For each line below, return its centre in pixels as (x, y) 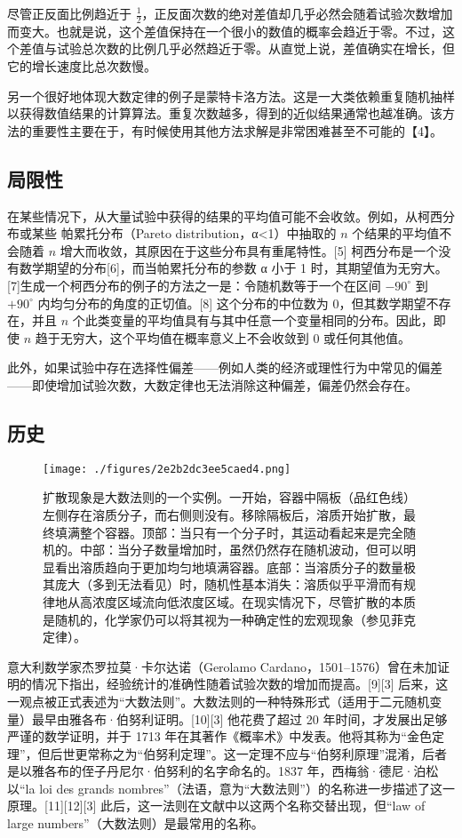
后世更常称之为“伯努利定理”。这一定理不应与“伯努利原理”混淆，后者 (249, 753)
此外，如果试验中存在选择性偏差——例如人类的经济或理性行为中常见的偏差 (225, 367)
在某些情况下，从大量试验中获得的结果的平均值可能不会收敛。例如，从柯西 (225, 215)
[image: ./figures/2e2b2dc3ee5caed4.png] (167, 469)
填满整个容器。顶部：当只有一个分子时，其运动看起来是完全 (229, 532)
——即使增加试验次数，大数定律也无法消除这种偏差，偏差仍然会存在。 (212, 384)
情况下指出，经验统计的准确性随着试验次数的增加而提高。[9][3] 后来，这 (240, 684)
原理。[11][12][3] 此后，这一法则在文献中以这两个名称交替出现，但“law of (216, 806)
